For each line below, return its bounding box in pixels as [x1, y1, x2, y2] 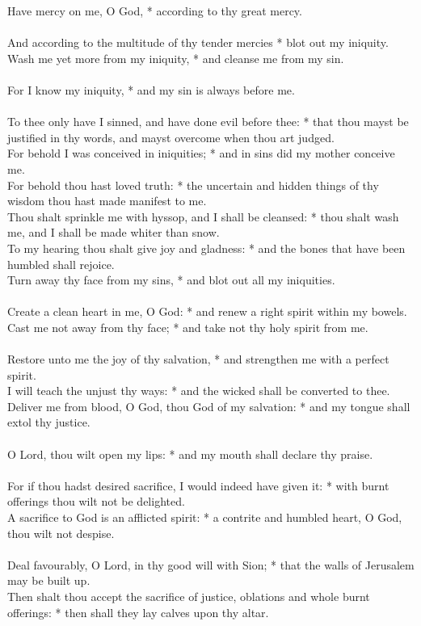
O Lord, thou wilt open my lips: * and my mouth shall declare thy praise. [7, 445, 373, 462]
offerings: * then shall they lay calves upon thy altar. [7, 603, 269, 620]
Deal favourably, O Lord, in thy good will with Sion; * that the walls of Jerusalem [7, 556, 415, 573]
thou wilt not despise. [7, 524, 115, 541]
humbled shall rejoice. [7, 255, 115, 272]
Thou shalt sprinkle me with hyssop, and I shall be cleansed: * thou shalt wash [7, 208, 399, 225]
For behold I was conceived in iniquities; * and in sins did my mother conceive [7, 145, 395, 162]
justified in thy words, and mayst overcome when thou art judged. [7, 128, 335, 145]
